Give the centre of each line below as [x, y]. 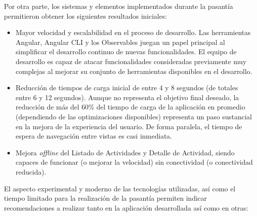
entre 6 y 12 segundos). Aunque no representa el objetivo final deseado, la [127, 97]
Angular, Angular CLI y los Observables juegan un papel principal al [120, 42]
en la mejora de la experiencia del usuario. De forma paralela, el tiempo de [129, 126]
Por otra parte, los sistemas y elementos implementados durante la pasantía [119, 6]
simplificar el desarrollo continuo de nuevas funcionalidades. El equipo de [126, 52]
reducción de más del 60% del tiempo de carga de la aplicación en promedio [130, 107]
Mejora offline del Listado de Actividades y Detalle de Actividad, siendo [125, 152]
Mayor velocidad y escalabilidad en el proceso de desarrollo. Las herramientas [133, 32]
